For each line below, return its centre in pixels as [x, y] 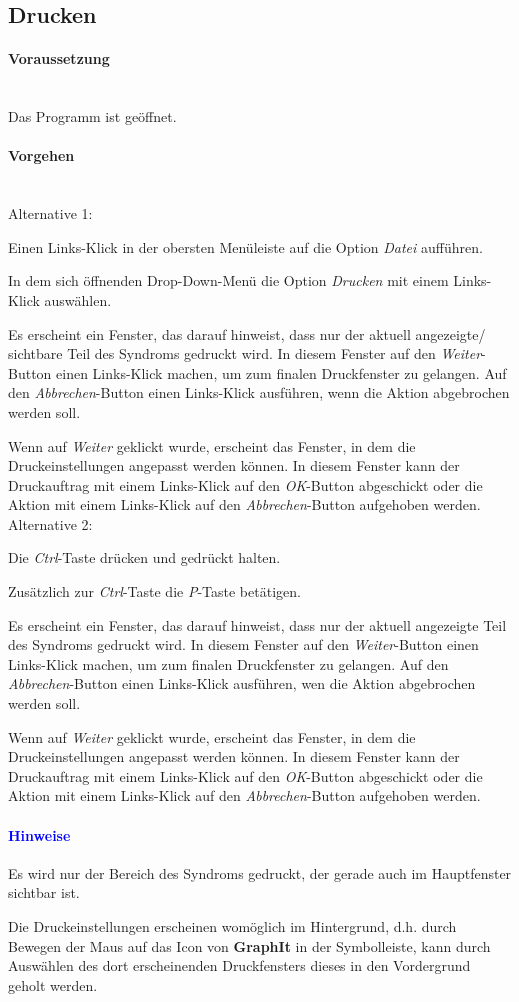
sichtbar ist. [44, 892]
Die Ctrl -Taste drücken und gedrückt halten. [144, 557]
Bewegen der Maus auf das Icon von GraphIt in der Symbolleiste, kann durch [249, 945]
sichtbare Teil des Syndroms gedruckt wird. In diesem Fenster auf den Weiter [245, 353]
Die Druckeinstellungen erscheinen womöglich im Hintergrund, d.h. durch [232, 925]
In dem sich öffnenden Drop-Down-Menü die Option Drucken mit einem [228, 280]
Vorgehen [41, 155]
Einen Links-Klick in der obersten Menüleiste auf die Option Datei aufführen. [245, 246]
